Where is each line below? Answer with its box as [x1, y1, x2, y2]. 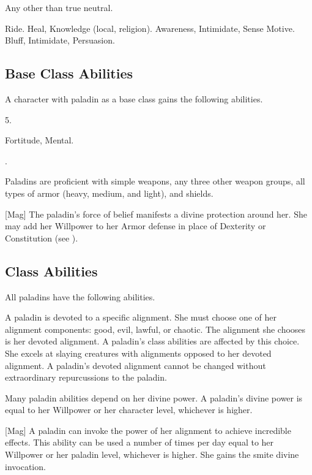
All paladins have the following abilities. [5, 290, 155, 303]
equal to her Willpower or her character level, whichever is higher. [5, 403, 253, 416]
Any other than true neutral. [5, 1, 113, 13]
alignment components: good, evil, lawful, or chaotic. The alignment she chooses [5, 322, 306, 335]
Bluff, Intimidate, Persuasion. [5, 34, 115, 47]
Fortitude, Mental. [5, 134, 74, 146]
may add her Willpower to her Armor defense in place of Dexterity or [5, 219, 266, 232]
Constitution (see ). [5, 231, 78, 244]
